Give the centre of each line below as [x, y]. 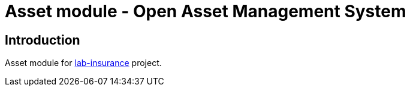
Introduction [43, 40]
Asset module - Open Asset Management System [206, 11]
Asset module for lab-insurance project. [83, 63]
